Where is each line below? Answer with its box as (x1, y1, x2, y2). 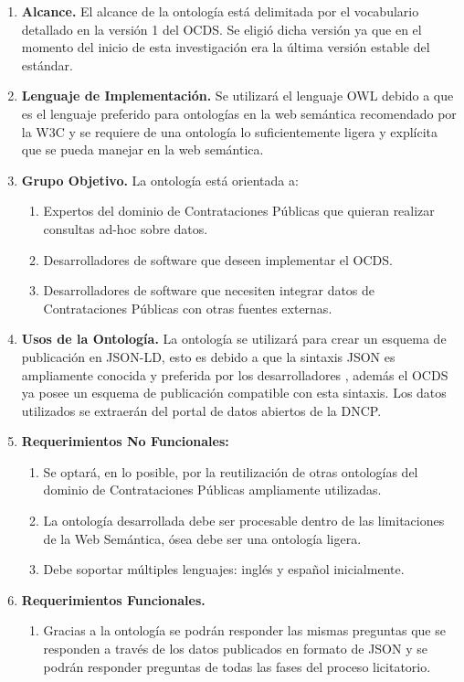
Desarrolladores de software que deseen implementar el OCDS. (43, 250, 393, 269)
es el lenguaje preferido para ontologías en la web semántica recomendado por (21, 103, 457, 123)
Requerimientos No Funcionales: (21, 432, 229, 451)
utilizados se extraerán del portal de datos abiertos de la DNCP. (21, 400, 382, 420)
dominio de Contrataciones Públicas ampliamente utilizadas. (43, 480, 382, 499)
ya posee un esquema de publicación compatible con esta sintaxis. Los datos (21, 383, 447, 402)
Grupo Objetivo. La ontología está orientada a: (21, 170, 299, 189)
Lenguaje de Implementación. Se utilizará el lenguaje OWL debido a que (21, 86, 454, 105)
